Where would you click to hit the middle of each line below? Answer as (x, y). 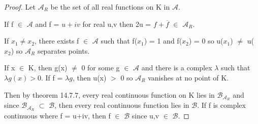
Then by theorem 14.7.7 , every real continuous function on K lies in (109, 94)
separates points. (63, 50)
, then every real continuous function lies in (122, 105)
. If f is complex (221, 105)
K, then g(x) (48, 68)
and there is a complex (177, 68)
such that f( (119, 41)
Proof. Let (20, 7)
